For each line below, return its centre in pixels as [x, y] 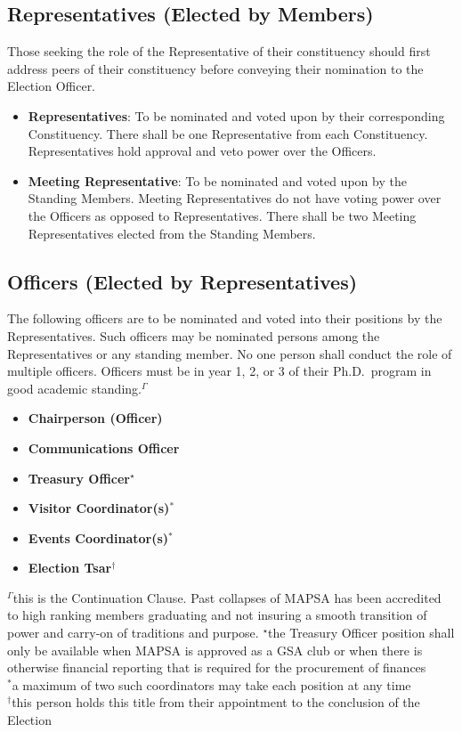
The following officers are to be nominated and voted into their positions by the [225, 318]
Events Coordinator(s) [98, 537]
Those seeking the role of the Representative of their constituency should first [219, 51]
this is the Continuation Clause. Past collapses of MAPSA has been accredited [227, 597]
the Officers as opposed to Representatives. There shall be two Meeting [222, 215]
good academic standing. [74, 388]
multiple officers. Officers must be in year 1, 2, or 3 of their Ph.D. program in [219, 371]
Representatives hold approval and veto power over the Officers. [202, 151]
